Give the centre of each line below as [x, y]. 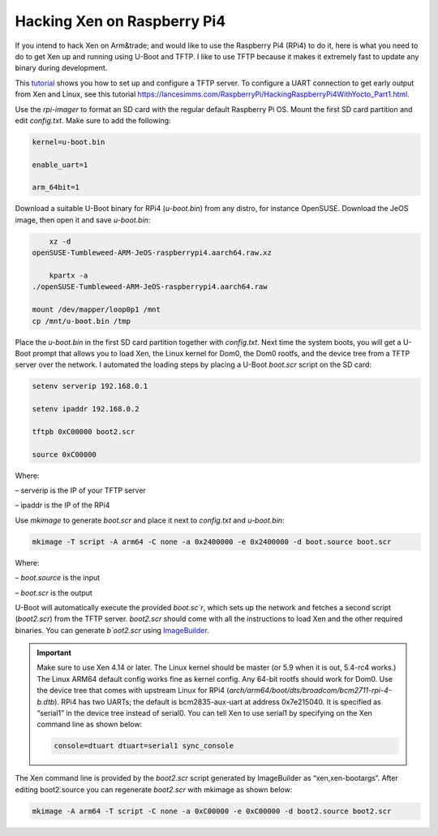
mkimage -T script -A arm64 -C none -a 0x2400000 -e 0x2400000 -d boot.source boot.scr [212, 541]
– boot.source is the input [58, 578]
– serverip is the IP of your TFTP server [80, 490]
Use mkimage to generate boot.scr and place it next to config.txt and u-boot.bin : [150, 520]
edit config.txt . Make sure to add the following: [93, 120]
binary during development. [61, 68]
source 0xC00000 [64, 454]
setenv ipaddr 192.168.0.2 [86, 409]
